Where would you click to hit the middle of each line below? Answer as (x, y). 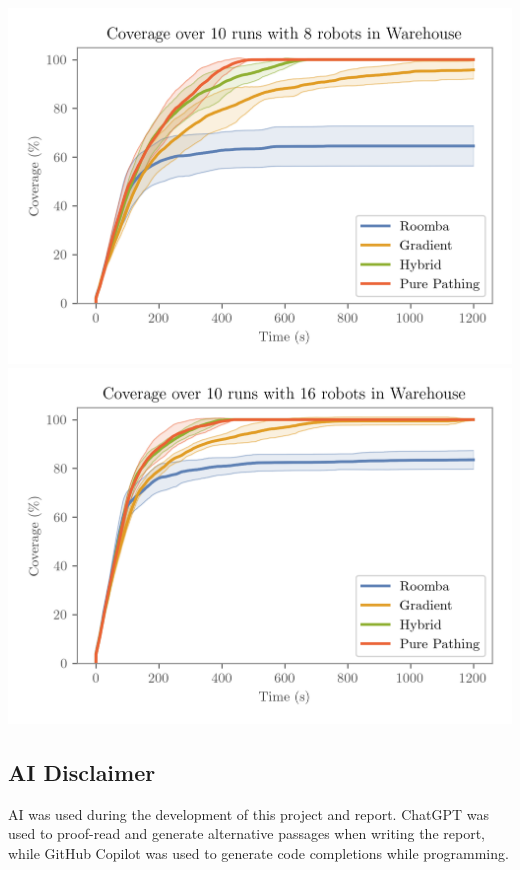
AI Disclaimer (82, 771)
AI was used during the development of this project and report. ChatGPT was (249, 813)
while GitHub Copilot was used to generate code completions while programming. (258, 852)
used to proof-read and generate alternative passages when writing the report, (246, 833)
